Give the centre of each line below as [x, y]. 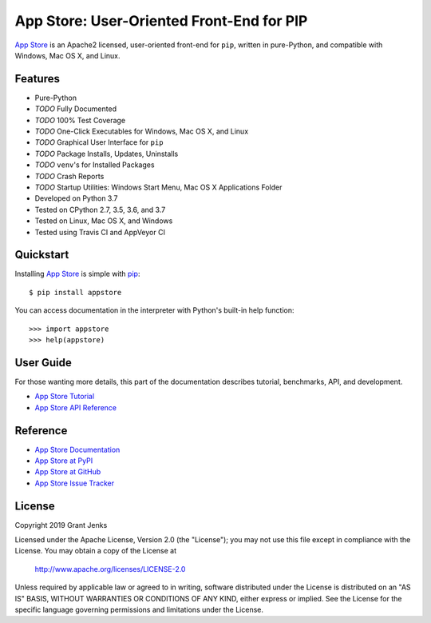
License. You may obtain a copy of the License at [96, 551]
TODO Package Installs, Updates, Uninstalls [107, 154]
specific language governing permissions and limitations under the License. [139, 610]
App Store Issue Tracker [75, 483]
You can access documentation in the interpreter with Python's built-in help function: [154, 310]
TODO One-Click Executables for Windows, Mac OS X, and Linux [142, 131]
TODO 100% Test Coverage [80, 120]
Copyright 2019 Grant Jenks [61, 525]
